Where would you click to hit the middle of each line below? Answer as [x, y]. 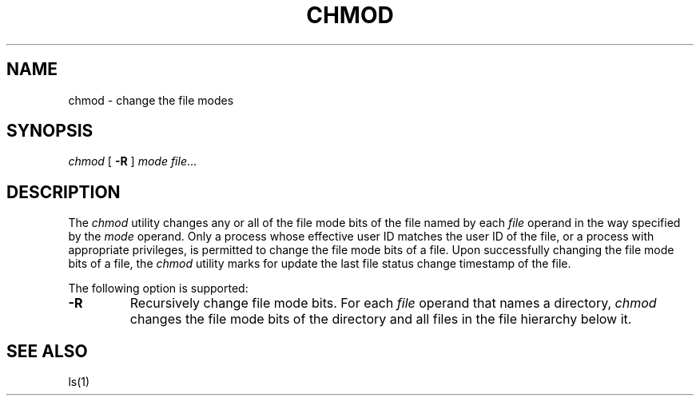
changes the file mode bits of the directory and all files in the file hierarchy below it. [381, 319]
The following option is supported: [158, 289]
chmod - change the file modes [151, 100]
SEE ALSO [47, 351]
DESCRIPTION [64, 192]
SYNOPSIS [50, 131]
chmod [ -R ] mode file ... [133, 161]
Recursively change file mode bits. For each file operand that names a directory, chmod [393, 303]
